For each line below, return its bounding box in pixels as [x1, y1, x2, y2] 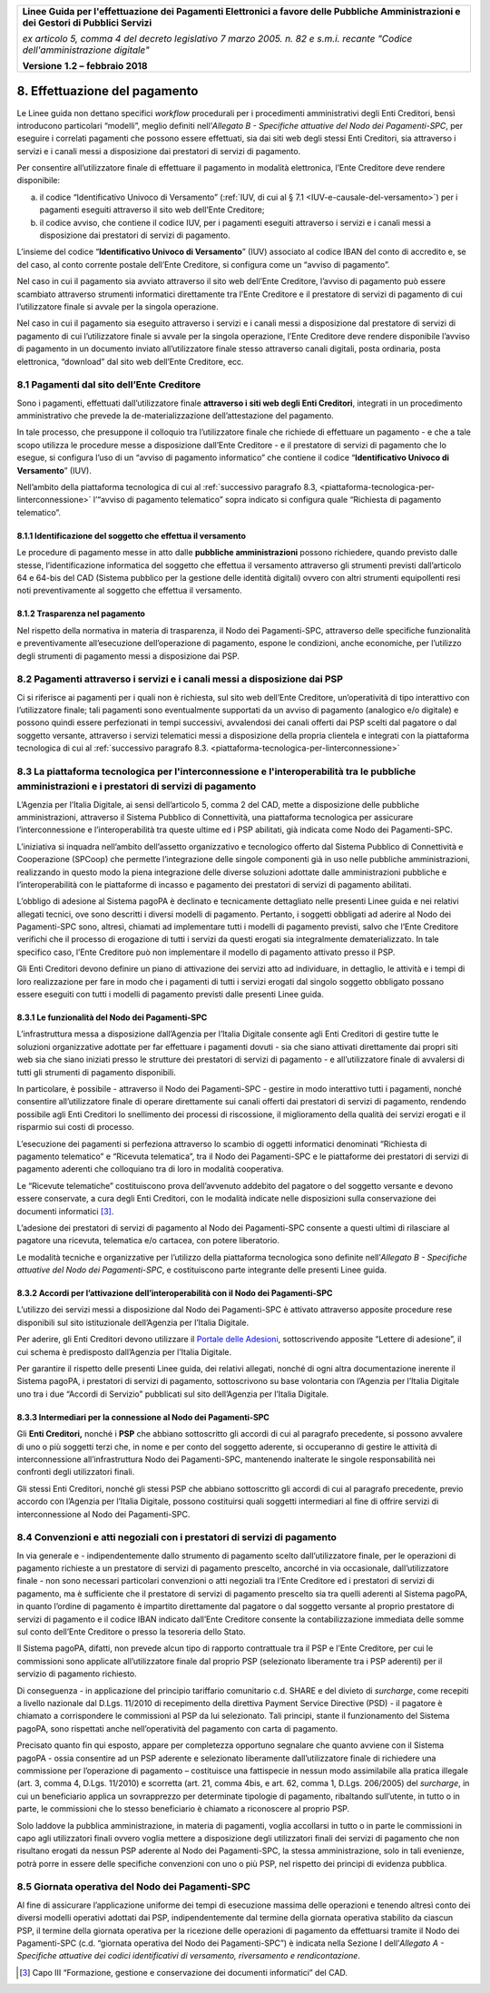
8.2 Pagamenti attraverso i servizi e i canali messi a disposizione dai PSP [16, 673, 344, 685]
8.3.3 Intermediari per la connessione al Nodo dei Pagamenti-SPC [16, 1411, 269, 1422]
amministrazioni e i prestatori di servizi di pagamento [16, 781, 257, 793]
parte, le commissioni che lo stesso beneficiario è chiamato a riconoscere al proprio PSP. [16, 1803, 350, 1814]
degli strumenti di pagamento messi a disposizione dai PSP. [16, 650, 240, 662]
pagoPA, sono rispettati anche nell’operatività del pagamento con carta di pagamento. [16, 1723, 338, 1733]
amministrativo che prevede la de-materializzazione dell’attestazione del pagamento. [16, 410, 335, 421]
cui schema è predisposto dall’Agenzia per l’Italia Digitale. [16, 1346, 232, 1357]
